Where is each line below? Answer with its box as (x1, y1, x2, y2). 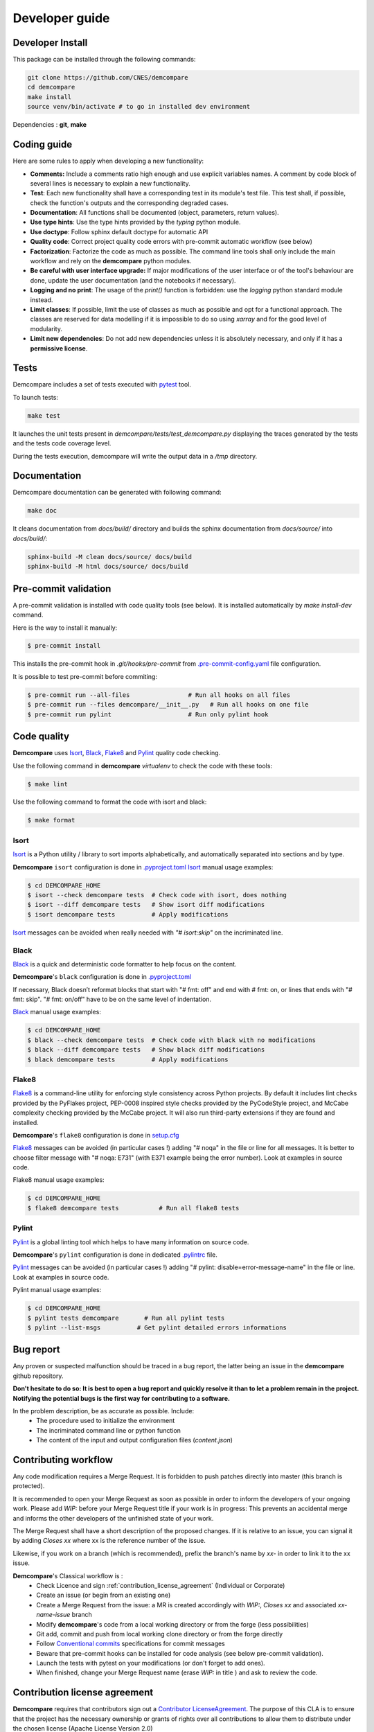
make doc (27, 506, 57, 515)
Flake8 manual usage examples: (12, 1176, 105, 1184)
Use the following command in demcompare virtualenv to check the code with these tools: (12, 761, 273, 770)
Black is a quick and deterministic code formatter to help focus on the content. (12, 960, 237, 968)
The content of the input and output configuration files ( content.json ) (36, 1436, 233, 1444)
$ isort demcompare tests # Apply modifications (27, 910, 229, 918)
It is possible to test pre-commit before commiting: (12, 672, 157, 680)
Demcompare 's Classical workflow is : (12, 1571, 123, 1580)
